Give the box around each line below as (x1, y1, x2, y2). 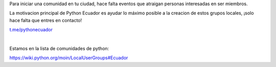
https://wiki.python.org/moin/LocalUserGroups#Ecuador (9, 55, 128, 61)
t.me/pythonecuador (9, 27, 53, 33)
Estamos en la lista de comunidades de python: (9, 45, 109, 51)
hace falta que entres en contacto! (9, 17, 82, 23)
